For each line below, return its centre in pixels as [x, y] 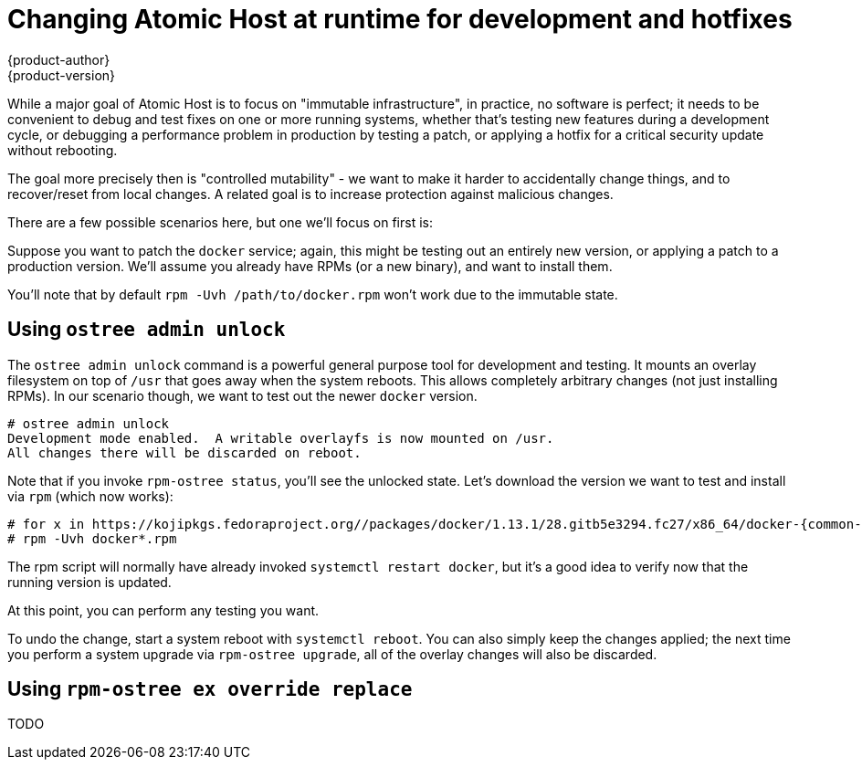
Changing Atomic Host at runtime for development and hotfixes [400, 19]
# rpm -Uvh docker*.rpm [92, 538]
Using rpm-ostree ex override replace [210, 689]
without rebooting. [63, 150]
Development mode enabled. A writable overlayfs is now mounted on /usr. [281, 438]
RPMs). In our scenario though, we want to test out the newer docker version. [242, 395]
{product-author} [59, 59]
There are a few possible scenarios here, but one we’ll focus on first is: [220, 222]
